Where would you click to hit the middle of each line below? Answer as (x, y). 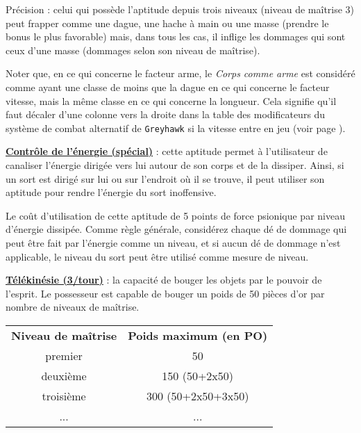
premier (64, 355)
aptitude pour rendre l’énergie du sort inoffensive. (111, 192)
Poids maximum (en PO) (198, 335)
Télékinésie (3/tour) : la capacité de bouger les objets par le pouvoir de (164, 280)
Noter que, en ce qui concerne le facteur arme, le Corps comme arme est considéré (180, 73)
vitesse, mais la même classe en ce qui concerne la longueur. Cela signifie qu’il (171, 100)
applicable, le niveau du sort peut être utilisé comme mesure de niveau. (157, 256)
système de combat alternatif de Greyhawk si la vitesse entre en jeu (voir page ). (176, 128)
